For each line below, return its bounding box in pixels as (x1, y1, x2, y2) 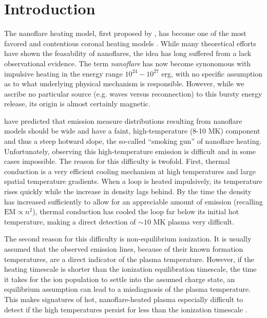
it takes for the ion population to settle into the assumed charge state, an (4, 273, 235, 284)
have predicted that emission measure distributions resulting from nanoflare (4, 115, 242, 126)
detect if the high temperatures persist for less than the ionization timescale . (4, 304, 247, 314)
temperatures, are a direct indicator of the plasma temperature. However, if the (4, 253, 254, 264)
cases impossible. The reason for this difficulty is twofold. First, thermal (4, 156, 230, 166)
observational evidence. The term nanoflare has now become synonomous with (4, 58, 251, 68)
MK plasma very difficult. (153, 216, 234, 227)
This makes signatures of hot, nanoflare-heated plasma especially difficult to (4, 293, 243, 304)
